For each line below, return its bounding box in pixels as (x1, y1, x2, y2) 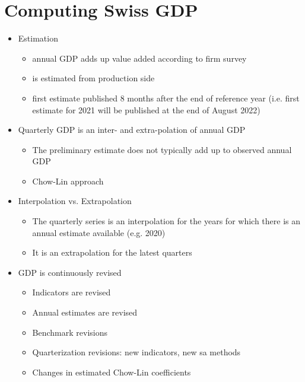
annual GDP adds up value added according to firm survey (32, 52, 247, 64)
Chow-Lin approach (32, 174, 104, 187)
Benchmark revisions (32, 326, 108, 338)
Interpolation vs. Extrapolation (18, 195, 132, 207)
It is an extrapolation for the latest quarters (32, 246, 192, 259)
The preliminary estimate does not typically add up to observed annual (32, 143, 292, 155)
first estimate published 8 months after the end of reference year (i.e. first (32, 91, 300, 104)
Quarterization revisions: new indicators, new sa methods (32, 346, 241, 358)
